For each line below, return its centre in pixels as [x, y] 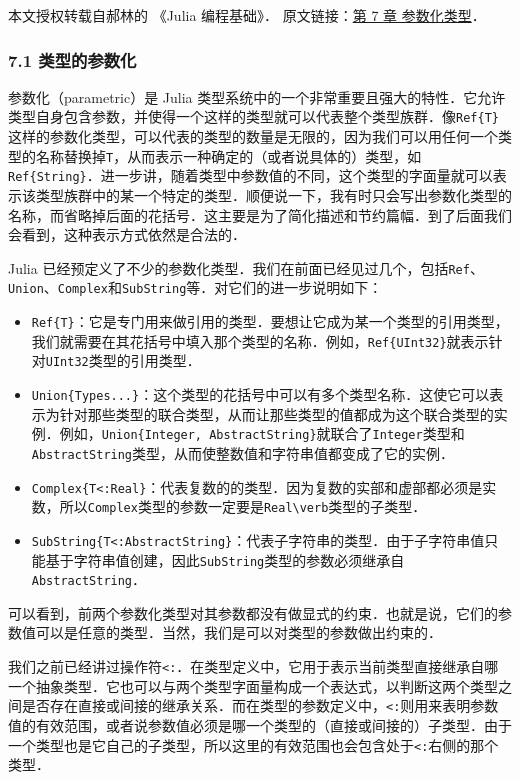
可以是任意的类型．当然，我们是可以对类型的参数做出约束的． [238, 632]
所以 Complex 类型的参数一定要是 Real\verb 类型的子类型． [243, 506]
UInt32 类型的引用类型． [123, 360]
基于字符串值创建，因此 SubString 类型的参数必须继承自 [225, 559]
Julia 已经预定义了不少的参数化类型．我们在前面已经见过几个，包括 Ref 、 [246, 267]
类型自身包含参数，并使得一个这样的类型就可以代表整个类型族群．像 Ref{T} [253, 116]
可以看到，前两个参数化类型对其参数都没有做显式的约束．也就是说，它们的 [253, 612]
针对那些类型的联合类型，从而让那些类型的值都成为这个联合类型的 [276, 413]
